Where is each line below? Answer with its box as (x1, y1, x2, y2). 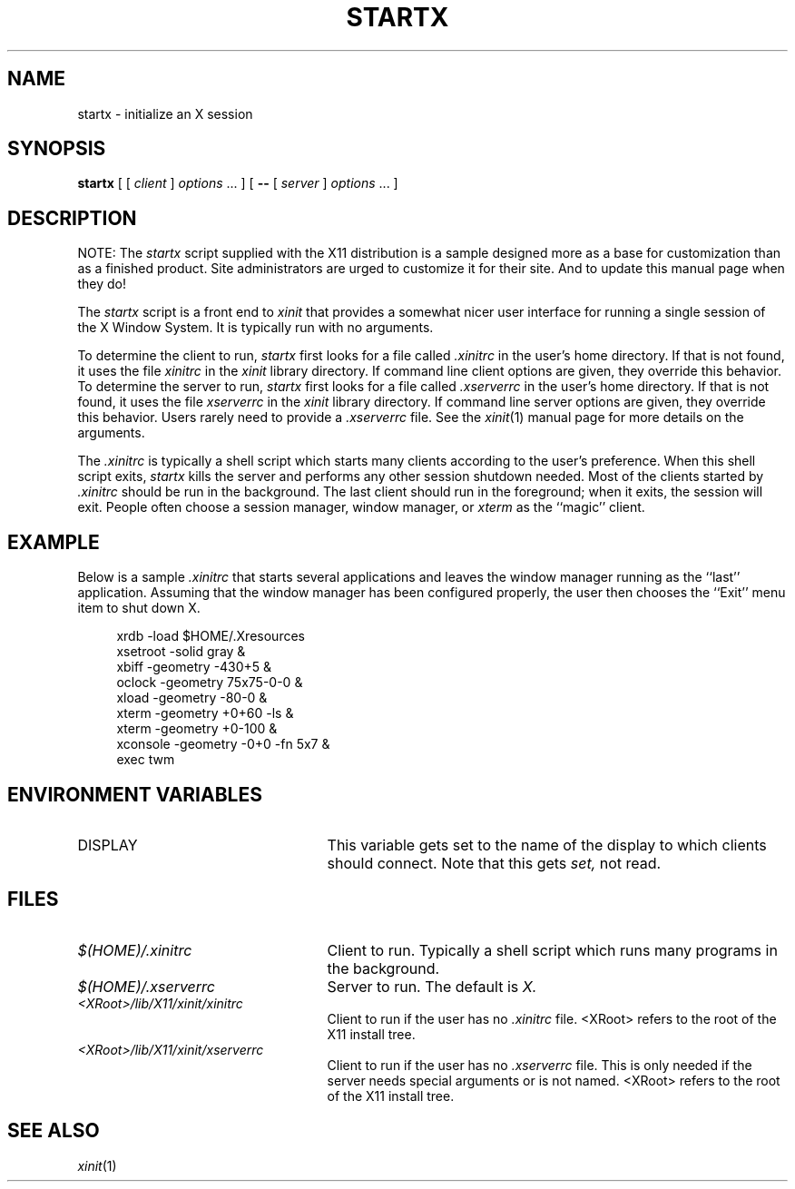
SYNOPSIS (7, 137, 106, 161)
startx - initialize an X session (77, 105, 253, 122)
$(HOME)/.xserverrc (77, 977, 215, 996)
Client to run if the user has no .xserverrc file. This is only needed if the (327, 1056, 752, 1073)
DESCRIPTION (7, 206, 137, 230)
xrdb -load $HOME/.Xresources (116, 628, 305, 644)
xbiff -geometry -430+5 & (116, 659, 272, 675)
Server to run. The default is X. (327, 977, 537, 996)
